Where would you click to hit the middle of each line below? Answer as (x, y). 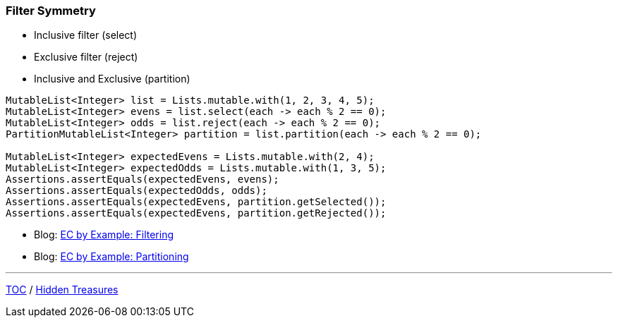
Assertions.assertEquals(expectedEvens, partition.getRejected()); (196, 213)
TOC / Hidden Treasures (62, 290)
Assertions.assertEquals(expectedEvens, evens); (143, 179)
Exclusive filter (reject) (86, 57)
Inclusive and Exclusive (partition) (112, 79)
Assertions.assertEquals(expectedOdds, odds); (137, 191)
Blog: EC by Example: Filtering (104, 235)
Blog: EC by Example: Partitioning (111, 257)
